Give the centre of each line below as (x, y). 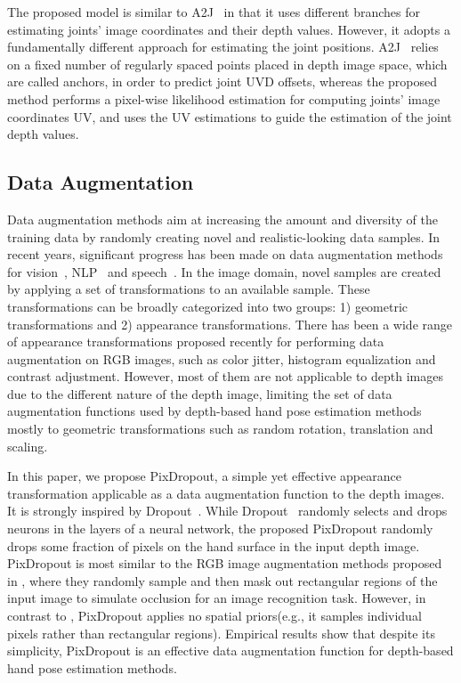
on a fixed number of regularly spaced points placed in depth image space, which (227, 64)
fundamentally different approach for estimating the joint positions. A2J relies (223, 47)
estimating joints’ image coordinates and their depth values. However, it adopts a (229, 29)
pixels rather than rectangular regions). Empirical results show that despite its (221, 633)
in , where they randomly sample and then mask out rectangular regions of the (222, 580)
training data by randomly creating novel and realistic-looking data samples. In (224, 236)
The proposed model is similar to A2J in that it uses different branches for (214, 12)
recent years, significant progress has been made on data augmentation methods (225, 254)
